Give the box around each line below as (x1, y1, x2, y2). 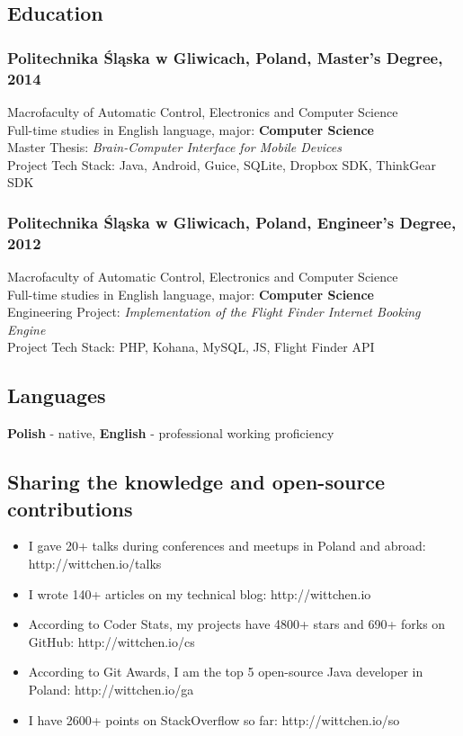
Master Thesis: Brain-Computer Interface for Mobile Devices (7, 138, 342, 157)
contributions (7, 494, 133, 522)
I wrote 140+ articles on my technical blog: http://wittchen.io (28, 584, 371, 603)
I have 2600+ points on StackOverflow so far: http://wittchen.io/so (28, 710, 400, 729)
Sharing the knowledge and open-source (7, 468, 386, 496)
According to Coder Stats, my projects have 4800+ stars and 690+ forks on (28, 615, 446, 633)
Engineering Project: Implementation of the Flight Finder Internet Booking (7, 302, 421, 321)
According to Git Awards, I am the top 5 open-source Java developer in (28, 662, 423, 681)
